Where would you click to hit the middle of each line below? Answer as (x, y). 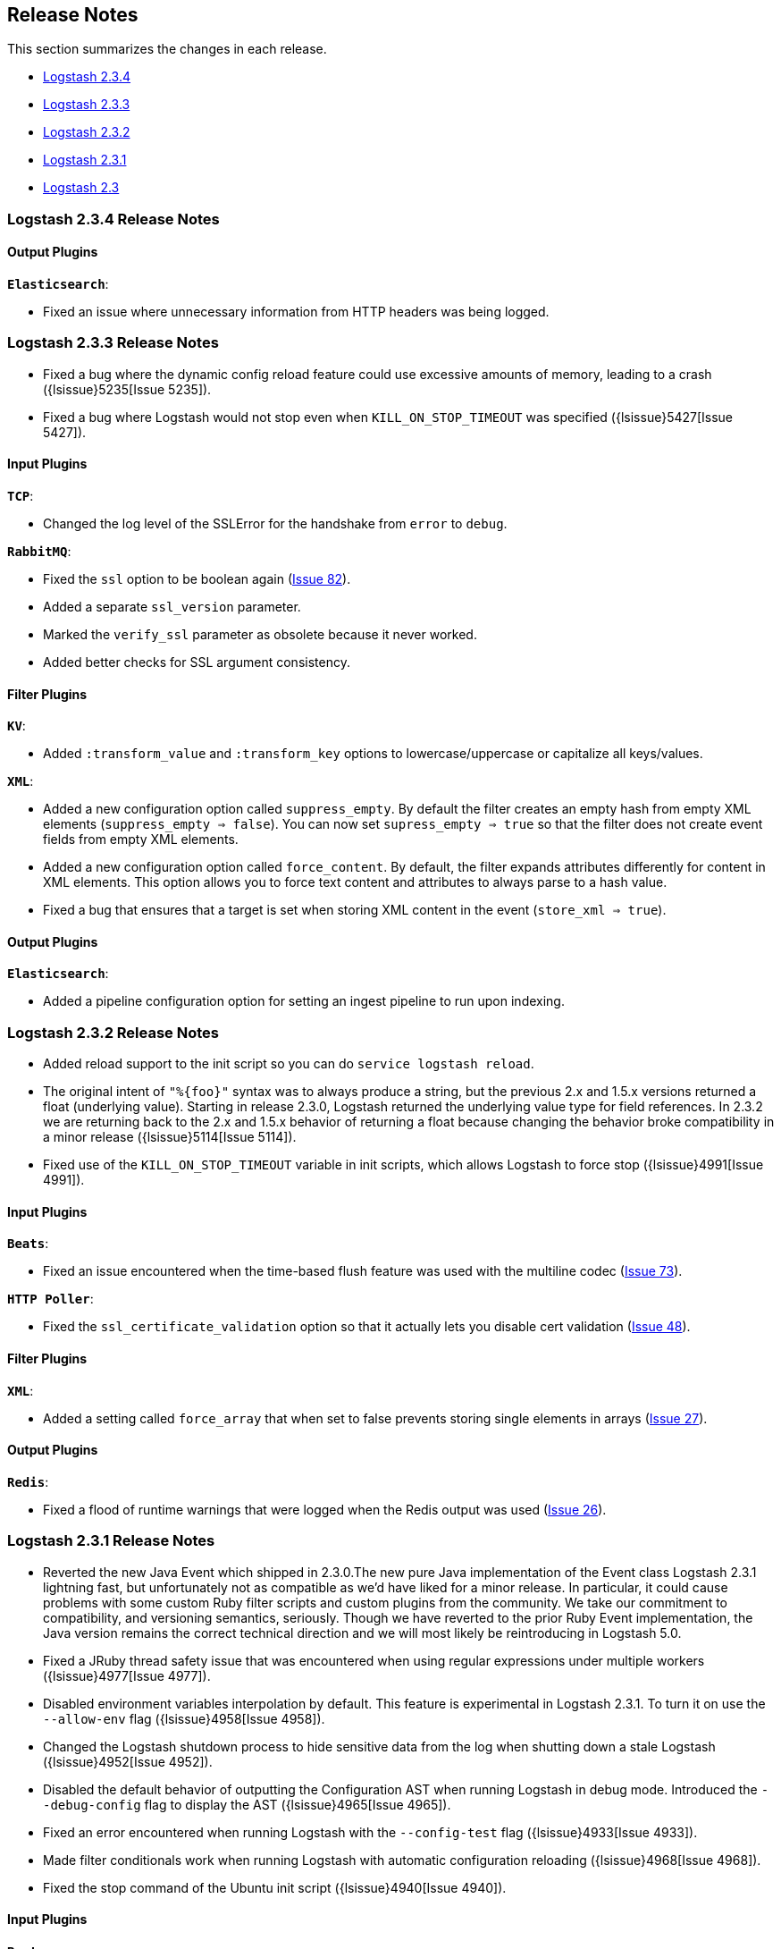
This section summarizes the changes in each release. (167, 49)
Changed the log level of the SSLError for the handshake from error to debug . (275, 523)
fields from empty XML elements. (141, 840)
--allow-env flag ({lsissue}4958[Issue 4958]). (184, 1718)
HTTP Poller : (50, 1299)
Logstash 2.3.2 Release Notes (113, 1032)
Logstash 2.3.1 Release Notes (111, 1541)
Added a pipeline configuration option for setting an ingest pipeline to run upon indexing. (304, 1001)
